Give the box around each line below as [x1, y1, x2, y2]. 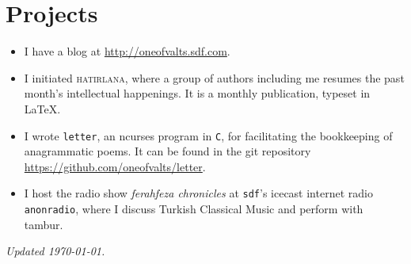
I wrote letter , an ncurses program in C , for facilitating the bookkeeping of [24, 127, 393, 143]
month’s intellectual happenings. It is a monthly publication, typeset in [24, 85, 371, 101]
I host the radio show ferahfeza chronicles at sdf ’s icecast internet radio [24, 185, 373, 201]
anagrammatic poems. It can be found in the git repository [24, 143, 311, 159]
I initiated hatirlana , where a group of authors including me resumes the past [24, 69, 405, 86]
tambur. [24, 216, 63, 232]
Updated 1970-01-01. [6, 243, 105, 259]
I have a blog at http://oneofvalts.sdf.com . [24, 43, 230, 59]
